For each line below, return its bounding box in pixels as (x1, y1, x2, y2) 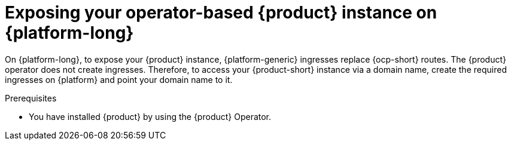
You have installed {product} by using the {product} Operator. (29, 111, 272, 122)
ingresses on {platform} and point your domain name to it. (5, 74, 233, 85)
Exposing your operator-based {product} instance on (5, 2, 437, 23)
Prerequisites (5, 92, 57, 103)
